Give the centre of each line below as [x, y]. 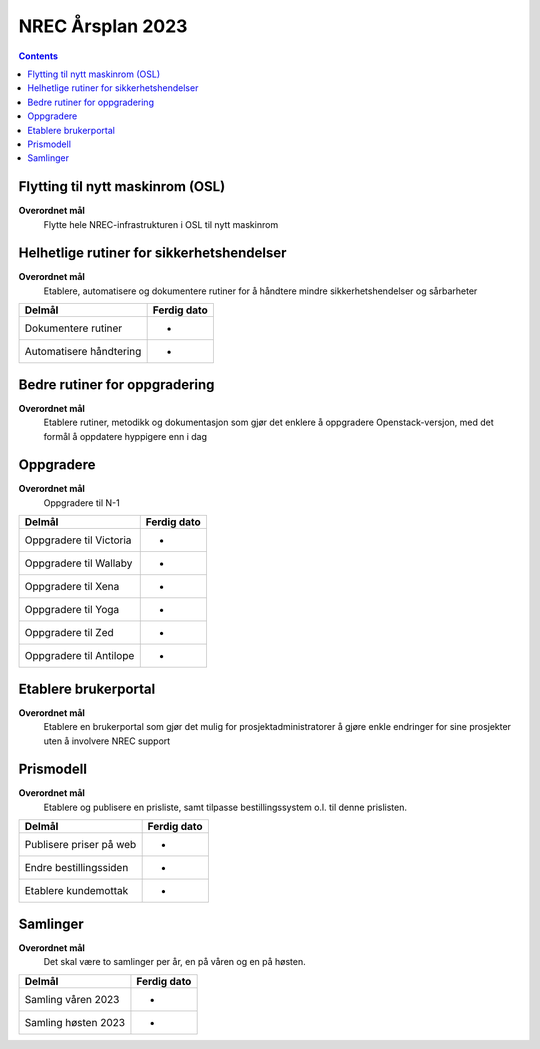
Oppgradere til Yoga [72, 610]
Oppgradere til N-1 [81, 502]
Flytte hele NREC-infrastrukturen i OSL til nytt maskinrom [161, 224]
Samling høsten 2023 [74, 1022]
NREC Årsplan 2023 [103, 26]
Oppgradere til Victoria [78, 540]
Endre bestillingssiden [76, 868]
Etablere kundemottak [76, 891]
